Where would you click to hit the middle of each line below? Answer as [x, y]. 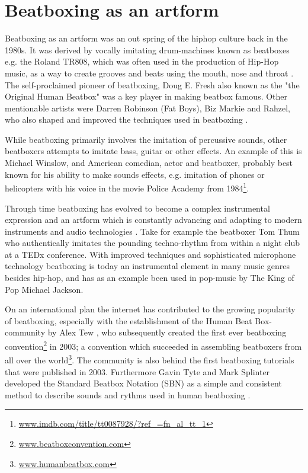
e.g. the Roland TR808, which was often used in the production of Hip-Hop [142, 61]
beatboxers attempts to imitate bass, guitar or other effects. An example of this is [153, 151]
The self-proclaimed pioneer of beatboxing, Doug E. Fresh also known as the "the [152, 84]
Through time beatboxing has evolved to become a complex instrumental [137, 208]
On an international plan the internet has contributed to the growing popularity [150, 309]
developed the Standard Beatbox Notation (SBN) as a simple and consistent [143, 383]
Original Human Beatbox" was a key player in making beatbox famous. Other [146, 96]
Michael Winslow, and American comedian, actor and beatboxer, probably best [149, 163]
